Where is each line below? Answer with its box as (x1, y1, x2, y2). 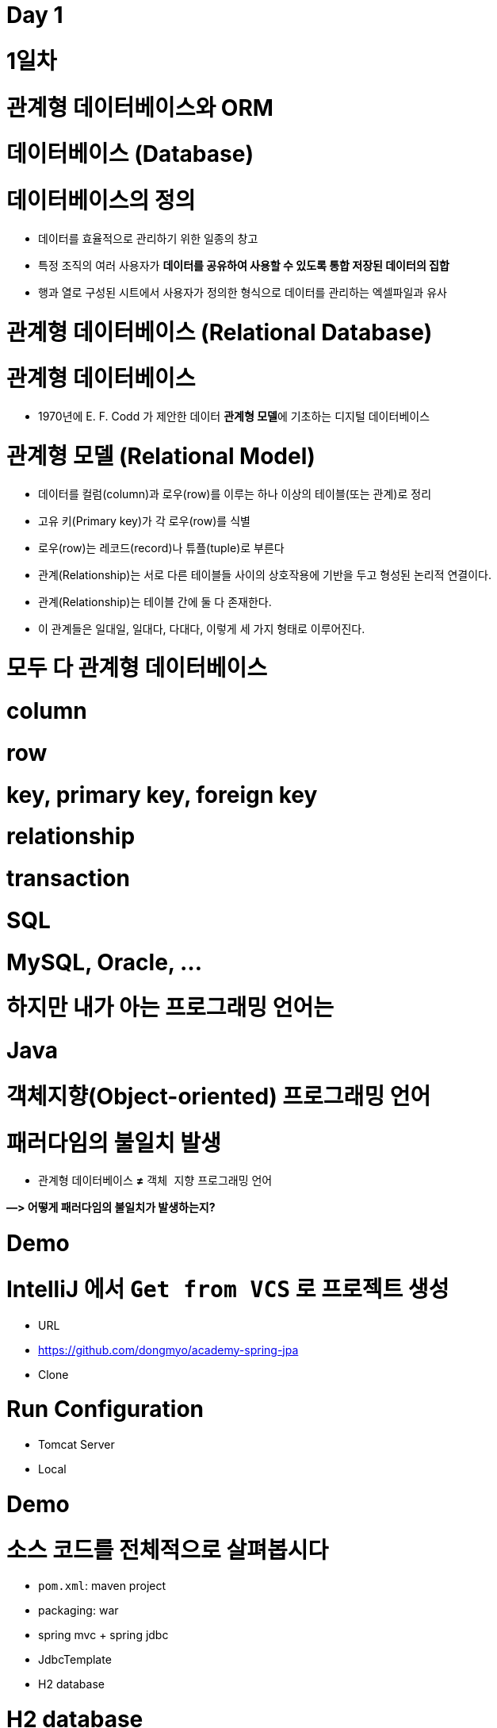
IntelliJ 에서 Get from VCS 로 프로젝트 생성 (6, 1275, 449, 1303)
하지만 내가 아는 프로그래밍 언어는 (6, 994, 334, 1022)
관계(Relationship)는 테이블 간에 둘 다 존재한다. (38, 594, 272, 609)
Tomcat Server (38, 1438, 115, 1451)
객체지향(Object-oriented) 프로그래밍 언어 (6, 1082, 431, 1110)
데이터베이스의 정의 (6, 187, 196, 214)
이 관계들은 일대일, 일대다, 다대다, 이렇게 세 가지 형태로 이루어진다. (38, 621, 365, 636)
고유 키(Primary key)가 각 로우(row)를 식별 (38, 513, 250, 528)
